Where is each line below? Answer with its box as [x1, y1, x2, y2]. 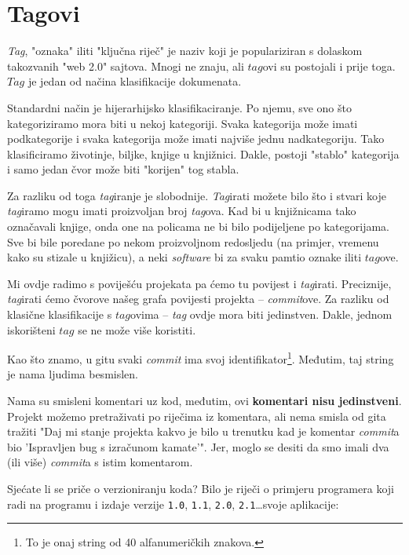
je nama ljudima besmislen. [7, 366, 138, 382]
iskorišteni [7, 321, 56, 338]
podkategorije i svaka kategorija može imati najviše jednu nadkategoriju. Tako [7, 130, 385, 147]
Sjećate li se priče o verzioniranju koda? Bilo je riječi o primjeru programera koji [7, 480, 394, 497]
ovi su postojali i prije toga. [262, 57, 396, 74]
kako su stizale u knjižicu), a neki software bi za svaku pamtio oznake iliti [7, 249, 362, 265]
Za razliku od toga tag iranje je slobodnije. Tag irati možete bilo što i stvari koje [7, 187, 386, 203]
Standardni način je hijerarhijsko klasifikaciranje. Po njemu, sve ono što [7, 99, 352, 115]
